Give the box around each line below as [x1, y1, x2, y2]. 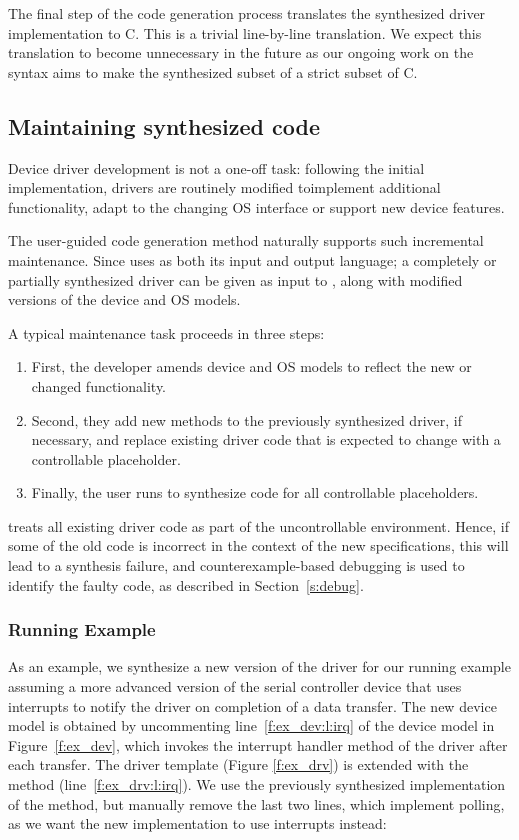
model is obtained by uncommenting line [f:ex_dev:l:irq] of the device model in [8, 715, 495, 736]
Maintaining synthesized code [8, 110, 320, 141]
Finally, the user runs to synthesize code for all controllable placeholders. [31, 482, 479, 503]
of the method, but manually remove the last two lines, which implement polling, [8, 793, 505, 814]
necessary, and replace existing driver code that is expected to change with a [31, 429, 501, 450]
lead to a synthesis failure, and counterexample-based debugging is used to [8, 555, 465, 576]
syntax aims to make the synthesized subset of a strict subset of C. [8, 61, 418, 82]
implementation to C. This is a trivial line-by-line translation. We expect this [8, 22, 482, 43]
